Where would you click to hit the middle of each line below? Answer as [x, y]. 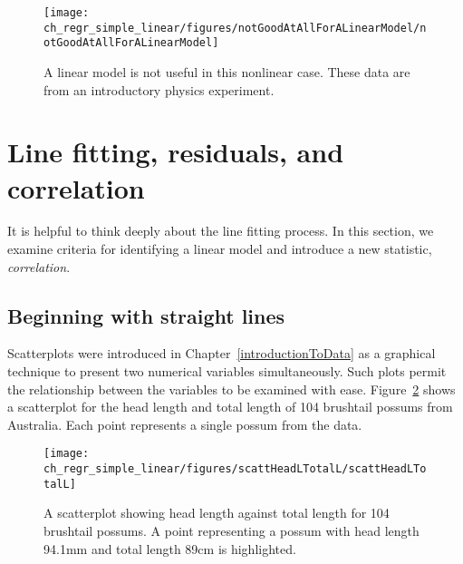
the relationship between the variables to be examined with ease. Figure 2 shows [231, 389]
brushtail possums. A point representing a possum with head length [231, 530]
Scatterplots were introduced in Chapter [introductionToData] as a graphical [222, 353]
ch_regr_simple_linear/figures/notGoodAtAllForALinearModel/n [235, 28]
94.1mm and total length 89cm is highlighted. [170, 548]
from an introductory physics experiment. [159, 89]
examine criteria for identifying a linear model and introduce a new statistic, [220, 249]
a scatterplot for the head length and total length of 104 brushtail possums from [230, 407]
